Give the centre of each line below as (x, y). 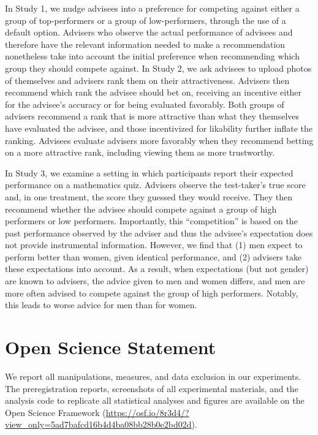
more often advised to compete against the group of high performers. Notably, (152, 293)
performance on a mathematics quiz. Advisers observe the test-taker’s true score (155, 185)
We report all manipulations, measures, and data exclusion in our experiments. (153, 376)
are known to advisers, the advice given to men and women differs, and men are (155, 281)
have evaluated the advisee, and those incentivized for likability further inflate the (159, 128)
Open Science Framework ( (55, 412)
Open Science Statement (111, 347)
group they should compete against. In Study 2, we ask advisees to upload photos (158, 68)
